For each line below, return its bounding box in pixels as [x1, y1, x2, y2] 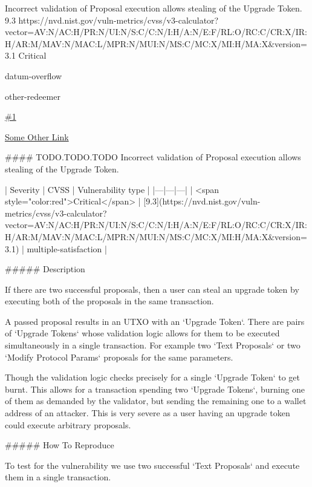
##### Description [5, 263, 85, 275]
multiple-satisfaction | [27, 242, 107, 255]
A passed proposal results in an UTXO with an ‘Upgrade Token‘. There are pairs [5, 315, 305, 327]
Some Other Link [5, 130, 69, 143]
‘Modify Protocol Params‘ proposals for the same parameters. [5, 350, 233, 363]
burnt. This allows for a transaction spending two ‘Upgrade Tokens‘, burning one [5, 382, 305, 395]
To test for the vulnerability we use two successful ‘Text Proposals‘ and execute [5, 459, 300, 471]
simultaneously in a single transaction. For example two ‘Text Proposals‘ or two [5, 339, 301, 351]
